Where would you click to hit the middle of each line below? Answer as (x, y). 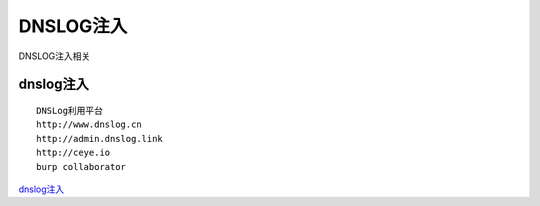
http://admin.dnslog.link (100, 138)
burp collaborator (81, 166)
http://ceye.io (73, 153)
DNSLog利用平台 (70, 110)
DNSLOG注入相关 (54, 56)
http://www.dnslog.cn (89, 124)
